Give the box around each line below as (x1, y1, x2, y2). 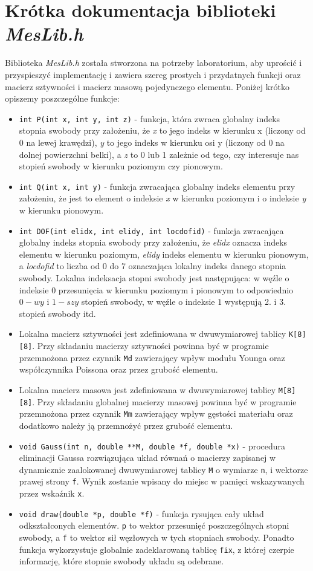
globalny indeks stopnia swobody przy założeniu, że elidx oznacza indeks (19, 236, 288, 249)
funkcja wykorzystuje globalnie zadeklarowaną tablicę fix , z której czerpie (19, 543, 294, 555)
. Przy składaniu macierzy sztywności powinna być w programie (32, 339, 269, 352)
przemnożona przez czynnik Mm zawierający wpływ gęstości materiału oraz (19, 407, 293, 420)
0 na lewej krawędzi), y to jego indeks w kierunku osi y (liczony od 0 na (19, 135, 285, 148)
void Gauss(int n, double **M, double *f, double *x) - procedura (19, 439, 286, 452)
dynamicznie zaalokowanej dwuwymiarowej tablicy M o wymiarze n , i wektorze (19, 463, 308, 475)
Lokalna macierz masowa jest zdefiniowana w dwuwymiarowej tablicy (19, 383, 276, 396)
